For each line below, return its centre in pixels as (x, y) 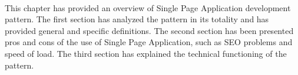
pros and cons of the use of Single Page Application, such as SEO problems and (149, 42)
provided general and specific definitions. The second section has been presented (149, 30)
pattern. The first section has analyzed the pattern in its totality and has (137, 19)
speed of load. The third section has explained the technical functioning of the (146, 53)
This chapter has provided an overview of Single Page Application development (148, 7)
